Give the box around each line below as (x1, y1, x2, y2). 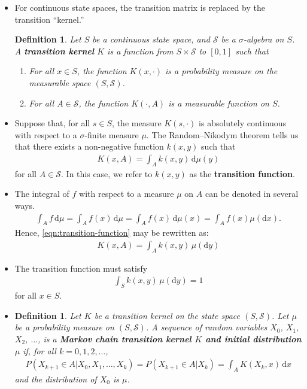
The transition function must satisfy (14, 262, 148, 274)
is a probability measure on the (165, 65, 278, 77)
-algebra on (243, 33, 284, 45)
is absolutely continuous (199, 117, 287, 129)
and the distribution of (14, 373, 97, 385)
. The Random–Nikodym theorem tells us (146, 128, 299, 141)
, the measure (112, 117, 162, 129)
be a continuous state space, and (92, 33, 210, 45)
